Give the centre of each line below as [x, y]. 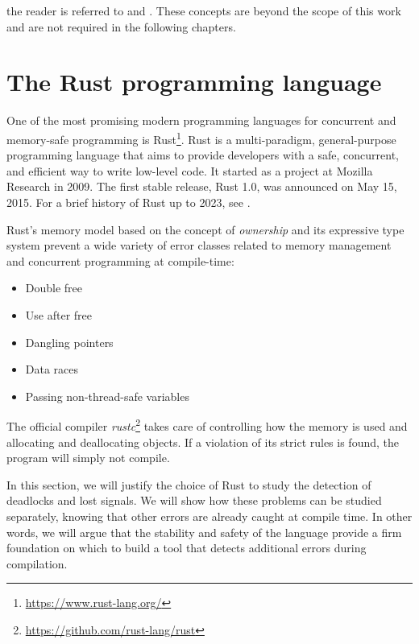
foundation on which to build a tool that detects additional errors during [187, 548]
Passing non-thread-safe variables [107, 396]
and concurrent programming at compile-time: [120, 260]
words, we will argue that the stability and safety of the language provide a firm [204, 532]
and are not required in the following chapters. [121, 26]
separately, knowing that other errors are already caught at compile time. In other [209, 516]
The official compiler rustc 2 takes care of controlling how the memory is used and [207, 425]
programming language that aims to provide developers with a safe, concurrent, [203, 155]
